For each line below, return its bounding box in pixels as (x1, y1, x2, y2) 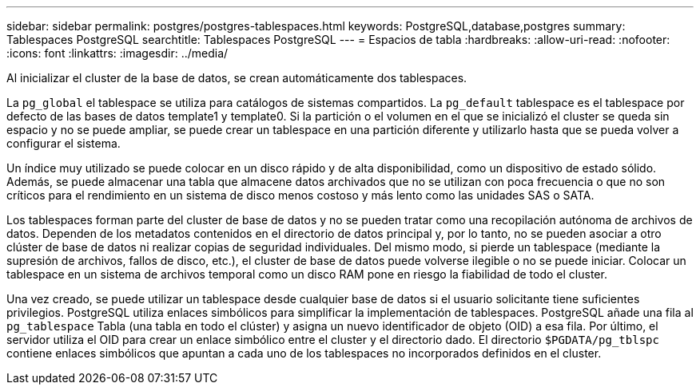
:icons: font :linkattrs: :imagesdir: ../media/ (6, 46, 229, 60)
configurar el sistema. (6, 136, 121, 150)
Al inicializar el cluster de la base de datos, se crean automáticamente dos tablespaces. (6, 71, 467, 85)
